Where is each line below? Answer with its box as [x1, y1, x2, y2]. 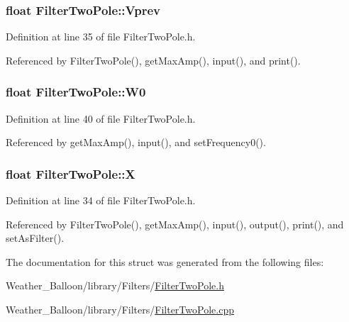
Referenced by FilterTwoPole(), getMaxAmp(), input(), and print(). [6, 52, 301, 67]
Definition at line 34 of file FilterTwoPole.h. [6, 193, 196, 208]
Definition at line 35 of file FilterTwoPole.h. [6, 29, 196, 44]
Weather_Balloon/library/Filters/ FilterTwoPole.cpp [6, 302, 234, 316]
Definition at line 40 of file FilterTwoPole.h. [6, 111, 196, 126]
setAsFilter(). [6, 231, 65, 245]
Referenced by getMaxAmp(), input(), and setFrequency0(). [6, 135, 266, 150]
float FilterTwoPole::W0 [6, 83, 146, 101]
